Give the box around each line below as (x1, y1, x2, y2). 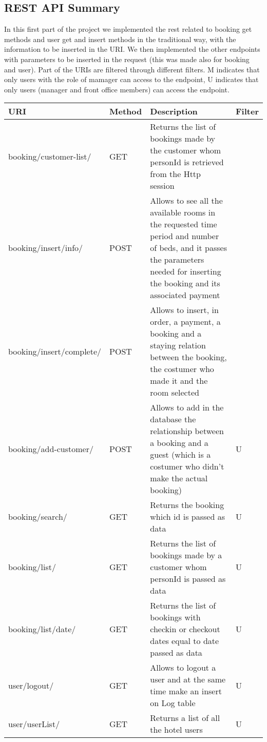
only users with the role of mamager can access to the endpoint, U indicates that (4, 74, 259, 85)
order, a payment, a (150, 316, 221, 328)
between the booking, (150, 351, 227, 363)
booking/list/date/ (8, 623, 76, 635)
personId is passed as (150, 573, 226, 585)
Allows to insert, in (150, 304, 219, 316)
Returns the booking (150, 499, 224, 511)
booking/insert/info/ (8, 242, 83, 254)
